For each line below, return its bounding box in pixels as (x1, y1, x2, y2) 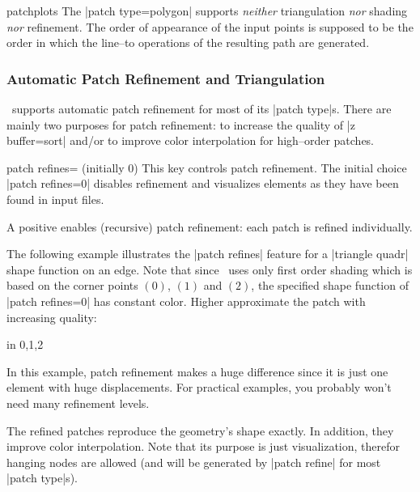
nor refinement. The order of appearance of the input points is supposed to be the (6, 18, 414, 35)
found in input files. (6, 190, 104, 207)
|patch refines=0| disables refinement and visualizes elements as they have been (6, 175, 399, 192)
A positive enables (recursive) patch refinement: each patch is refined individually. (6, 218, 413, 235)
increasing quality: (6, 308, 97, 325)
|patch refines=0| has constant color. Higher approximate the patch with (6, 292, 366, 309)
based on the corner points (6, 277, 138, 294)
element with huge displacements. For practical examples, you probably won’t (6, 379, 392, 396)
